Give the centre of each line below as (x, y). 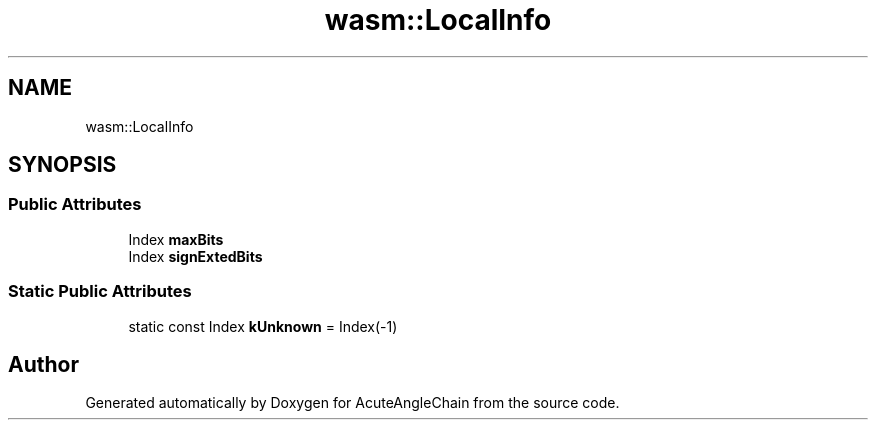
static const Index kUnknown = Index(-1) (263, 326)
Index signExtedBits (195, 256)
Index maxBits (176, 239)
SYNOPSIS (62, 165)
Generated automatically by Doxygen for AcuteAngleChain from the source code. (352, 403)
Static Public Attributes (100, 291)
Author (43, 364)
